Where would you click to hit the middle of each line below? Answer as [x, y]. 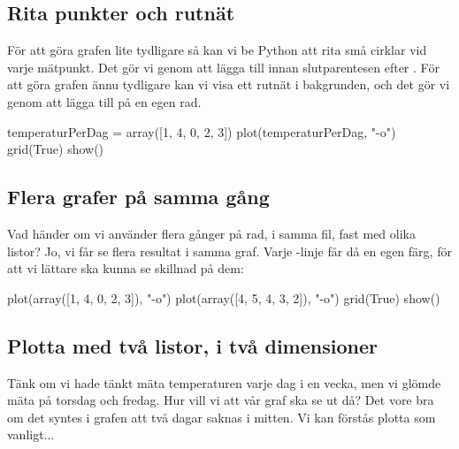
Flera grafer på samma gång [138, 197]
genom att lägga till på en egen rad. [104, 101]
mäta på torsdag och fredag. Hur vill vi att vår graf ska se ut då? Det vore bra [221, 400]
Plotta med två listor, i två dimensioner [192, 345]
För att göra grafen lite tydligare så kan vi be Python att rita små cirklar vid [217, 50]
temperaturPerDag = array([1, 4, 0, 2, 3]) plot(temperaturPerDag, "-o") [202, 131]
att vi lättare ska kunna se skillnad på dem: [126, 268]
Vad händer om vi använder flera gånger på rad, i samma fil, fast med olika [211, 233]
